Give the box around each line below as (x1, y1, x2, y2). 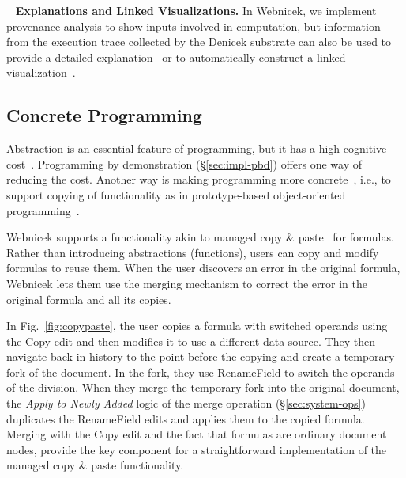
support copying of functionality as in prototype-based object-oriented (6, 186, 346, 203)
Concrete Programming (6, 103, 202, 127)
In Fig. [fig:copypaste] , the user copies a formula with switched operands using (6, 317, 388, 334)
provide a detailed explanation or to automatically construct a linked (6, 48, 346, 65)
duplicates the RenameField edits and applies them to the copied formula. (6, 410, 365, 427)
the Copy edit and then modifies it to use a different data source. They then (6, 332, 375, 349)
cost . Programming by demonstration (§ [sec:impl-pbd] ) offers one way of (6, 155, 363, 172)
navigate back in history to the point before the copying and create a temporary (6, 348, 395, 365)
